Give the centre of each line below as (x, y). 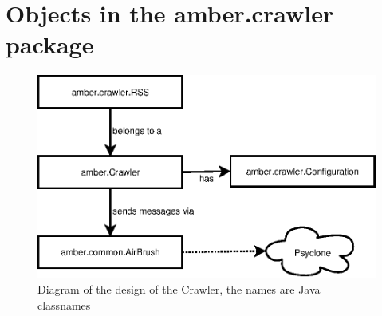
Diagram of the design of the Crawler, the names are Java (179, 289)
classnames (64, 304)
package (50, 44)
